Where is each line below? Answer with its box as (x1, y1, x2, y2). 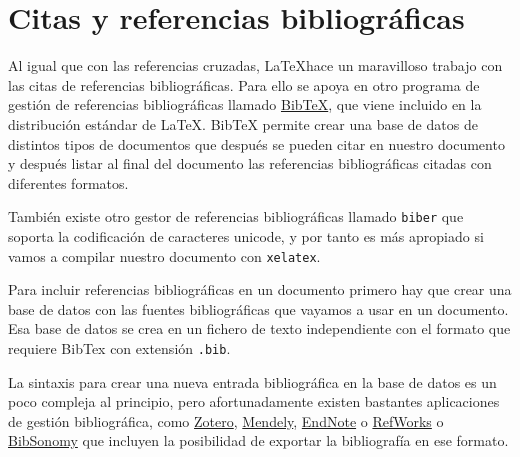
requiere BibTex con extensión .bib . (8, 337, 231, 358)
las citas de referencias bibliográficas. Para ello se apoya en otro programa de (8, 74, 480, 95)
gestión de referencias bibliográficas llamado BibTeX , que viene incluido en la (8, 94, 482, 115)
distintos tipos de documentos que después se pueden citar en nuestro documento (8, 133, 505, 154)
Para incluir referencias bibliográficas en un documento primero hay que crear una (8, 279, 512, 300)
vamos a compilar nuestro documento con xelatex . (8, 245, 321, 266)
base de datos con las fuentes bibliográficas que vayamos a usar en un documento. (8, 298, 509, 319)
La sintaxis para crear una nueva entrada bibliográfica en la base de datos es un (8, 371, 497, 392)
